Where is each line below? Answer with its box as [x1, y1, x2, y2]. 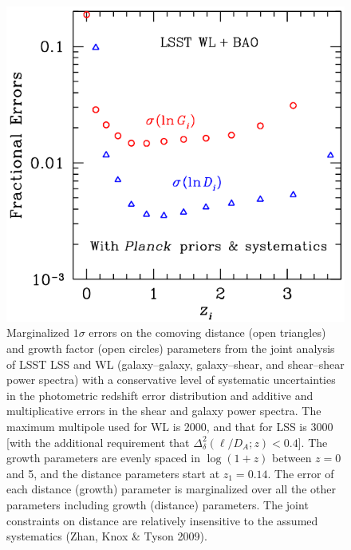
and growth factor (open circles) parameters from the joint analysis [6, 340, 335, 357]
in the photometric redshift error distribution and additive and [6, 386, 314, 403]
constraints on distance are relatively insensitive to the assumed [6, 512, 318, 528]
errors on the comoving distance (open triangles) [89, 324, 326, 341]
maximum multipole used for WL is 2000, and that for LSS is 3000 [6, 418, 333, 435]
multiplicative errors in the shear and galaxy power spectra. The [6, 402, 321, 419]
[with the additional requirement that [6, 433, 190, 450]
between [272, 449, 312, 466]
